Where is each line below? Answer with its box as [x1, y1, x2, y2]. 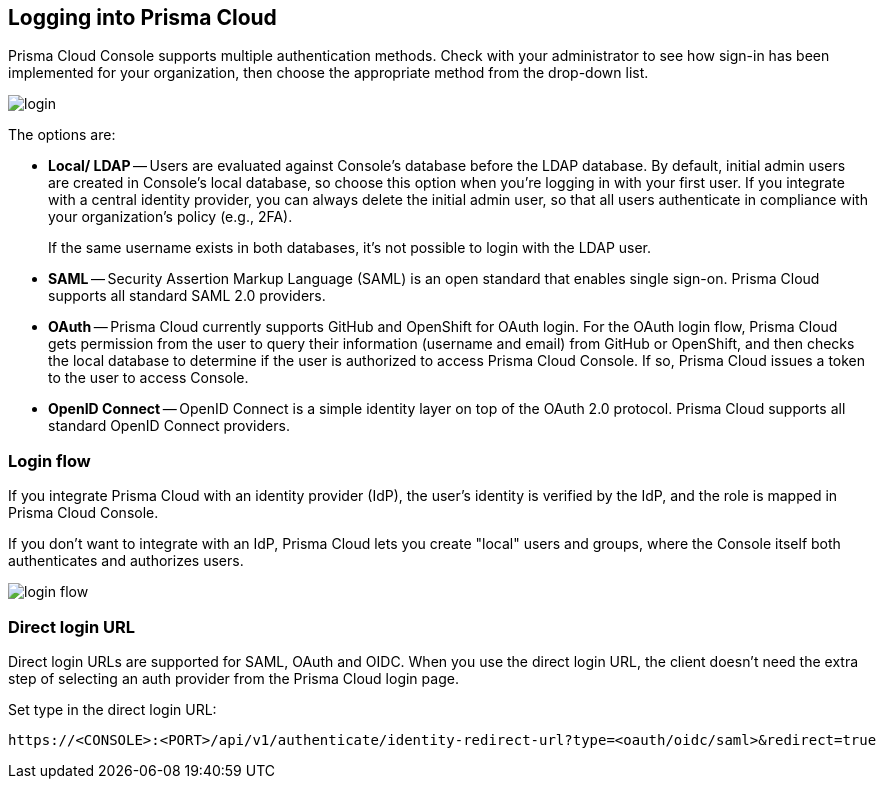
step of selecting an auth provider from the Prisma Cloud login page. [8, 669, 459, 687]
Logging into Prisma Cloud [8, 5, 277, 30]
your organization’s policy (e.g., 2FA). [48, 208, 293, 226]
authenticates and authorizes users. [8, 552, 244, 570]
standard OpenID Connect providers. [48, 417, 290, 435]
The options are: [8, 126, 116, 144]
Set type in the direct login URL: [8, 700, 217, 718]
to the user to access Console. [48, 369, 249, 387]
